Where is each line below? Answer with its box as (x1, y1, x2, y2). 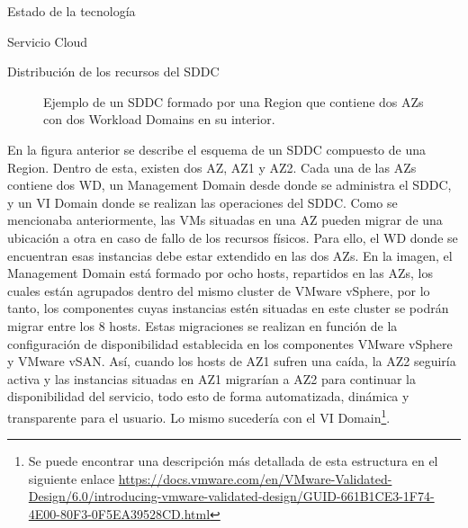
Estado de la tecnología (7, 2, 136, 20)
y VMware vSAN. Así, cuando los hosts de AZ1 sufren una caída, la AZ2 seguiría (7, 352, 456, 371)
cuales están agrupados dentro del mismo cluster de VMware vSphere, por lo (7, 281, 430, 300)
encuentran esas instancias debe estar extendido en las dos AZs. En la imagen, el (7, 246, 453, 264)
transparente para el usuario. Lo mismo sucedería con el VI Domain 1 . (7, 405, 391, 426)
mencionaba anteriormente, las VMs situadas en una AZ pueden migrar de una (7, 210, 443, 229)
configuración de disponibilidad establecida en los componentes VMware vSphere (7, 334, 453, 353)
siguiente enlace (28, 469, 115, 488)
